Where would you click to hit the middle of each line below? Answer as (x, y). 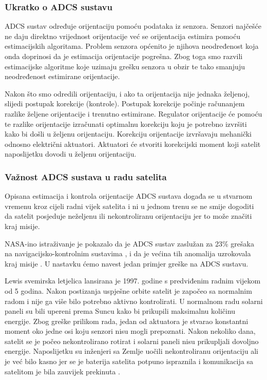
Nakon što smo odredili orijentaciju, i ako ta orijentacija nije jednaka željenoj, (127, 93)
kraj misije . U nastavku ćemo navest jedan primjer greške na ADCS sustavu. (127, 263)
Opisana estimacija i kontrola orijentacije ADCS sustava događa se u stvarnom (129, 196)
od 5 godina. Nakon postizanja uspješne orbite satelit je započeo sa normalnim (128, 290)
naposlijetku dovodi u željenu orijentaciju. (71, 154)
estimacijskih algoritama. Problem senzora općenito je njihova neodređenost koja (132, 46)
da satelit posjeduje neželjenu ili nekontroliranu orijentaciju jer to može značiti (128, 216)
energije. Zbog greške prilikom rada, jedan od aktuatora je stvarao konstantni (127, 321)
